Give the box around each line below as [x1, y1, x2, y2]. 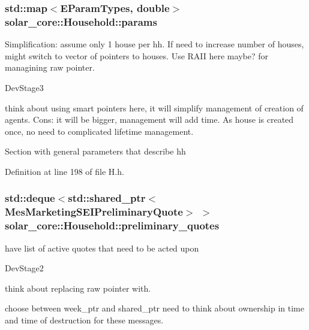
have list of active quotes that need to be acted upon [5, 241, 199, 254]
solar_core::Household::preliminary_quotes [5, 218, 220, 233]
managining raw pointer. [5, 61, 95, 74]
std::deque [5, 190, 55, 205]
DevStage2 [5, 262, 44, 274]
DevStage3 [5, 81, 44, 93]
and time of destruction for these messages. [5, 313, 164, 326]
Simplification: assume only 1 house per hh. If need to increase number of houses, [5, 38, 304, 50]
